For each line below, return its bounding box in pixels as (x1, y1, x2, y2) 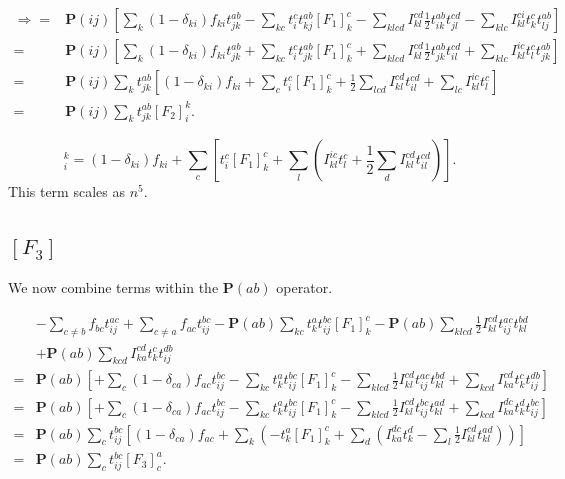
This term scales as (8, 181, 125, 202)
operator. (276, 277, 333, 298)
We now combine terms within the (8, 277, 219, 298)
